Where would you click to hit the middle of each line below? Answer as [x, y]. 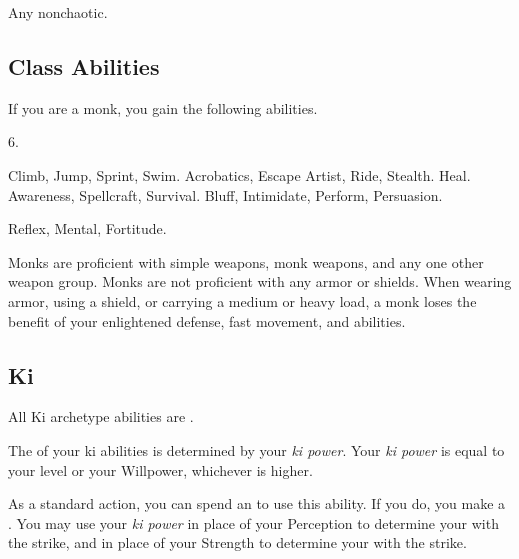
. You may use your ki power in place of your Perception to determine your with [253, 522]
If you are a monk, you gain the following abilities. [163, 107]
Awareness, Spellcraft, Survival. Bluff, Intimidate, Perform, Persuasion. [225, 194]
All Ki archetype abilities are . [101, 416]
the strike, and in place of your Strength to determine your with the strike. [237, 542]
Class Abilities [84, 65]
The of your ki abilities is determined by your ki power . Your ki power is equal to [256, 449]
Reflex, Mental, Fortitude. [87, 228]
